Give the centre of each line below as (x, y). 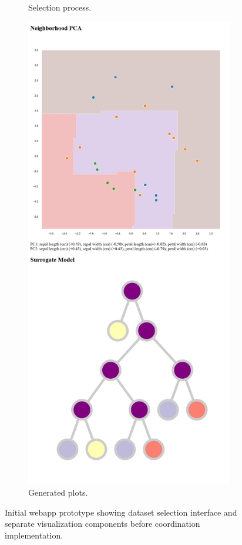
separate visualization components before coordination (102, 524)
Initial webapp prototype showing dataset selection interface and (121, 512)
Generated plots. (58, 492)
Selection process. (60, 7)
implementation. (34, 535)
